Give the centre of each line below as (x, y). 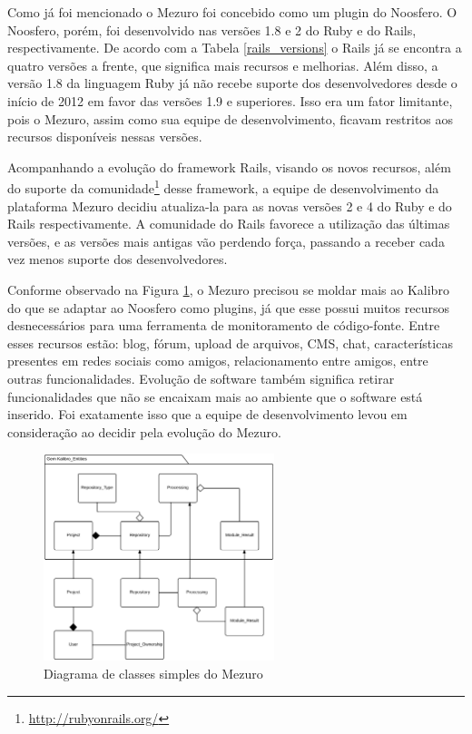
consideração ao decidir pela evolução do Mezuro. (144, 431)
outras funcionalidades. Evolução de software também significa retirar (201, 378)
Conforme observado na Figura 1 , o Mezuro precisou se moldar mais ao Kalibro (228, 289)
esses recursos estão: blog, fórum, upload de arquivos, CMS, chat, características (230, 343)
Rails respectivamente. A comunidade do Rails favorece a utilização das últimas (229, 224)
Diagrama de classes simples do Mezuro (153, 673)
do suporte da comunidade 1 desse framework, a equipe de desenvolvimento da (223, 186)
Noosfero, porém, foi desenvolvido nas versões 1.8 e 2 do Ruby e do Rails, (212, 29)
